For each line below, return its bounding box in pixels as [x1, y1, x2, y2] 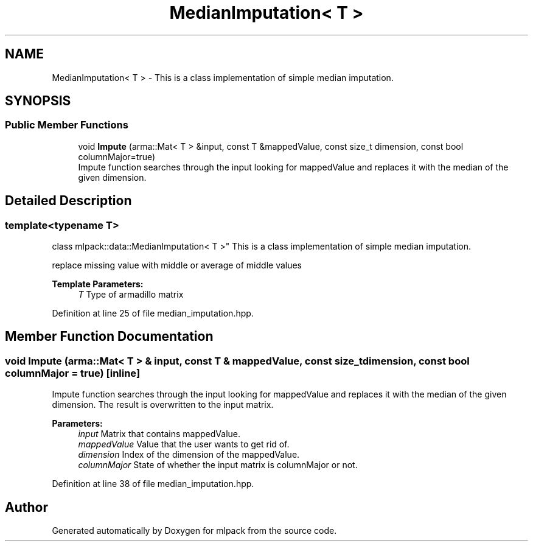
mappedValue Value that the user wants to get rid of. [78, 439, 290, 450]
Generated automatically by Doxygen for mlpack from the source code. [52, 525, 337, 536]
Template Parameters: [52, 279, 144, 290]
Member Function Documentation [5, 329, 214, 345]
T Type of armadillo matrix [78, 289, 184, 300]
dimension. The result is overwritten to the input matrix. [52, 399, 274, 410]
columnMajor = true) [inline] [5, 366, 141, 379]
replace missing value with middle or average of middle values [52, 260, 302, 271]
